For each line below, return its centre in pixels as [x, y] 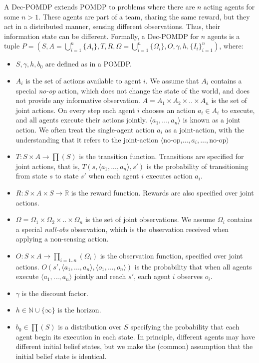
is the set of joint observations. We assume [150, 219]
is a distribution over [90, 327]
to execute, [238, 110]
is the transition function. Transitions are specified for [161, 156]
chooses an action [169, 110]
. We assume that [172, 80]
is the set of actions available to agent [83, 80]
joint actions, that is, [48, 166]
